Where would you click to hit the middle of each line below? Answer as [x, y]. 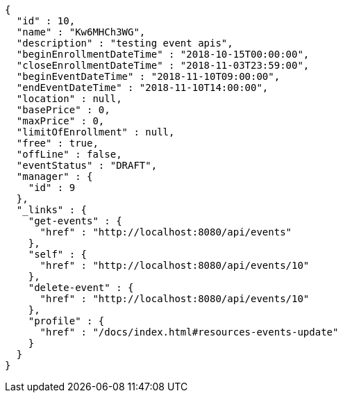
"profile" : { [66, 321]
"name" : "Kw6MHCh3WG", [81, 32]
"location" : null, [69, 99]
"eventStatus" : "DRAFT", [87, 165]
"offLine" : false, [69, 154]
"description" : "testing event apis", [125, 43]
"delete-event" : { [81, 288]
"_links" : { [52, 210]
